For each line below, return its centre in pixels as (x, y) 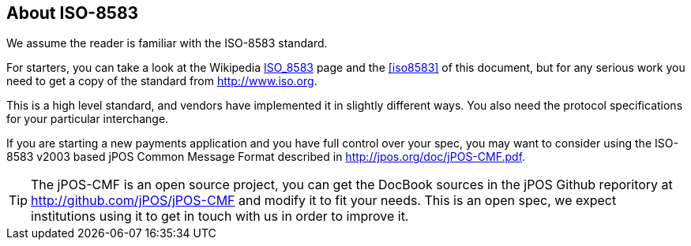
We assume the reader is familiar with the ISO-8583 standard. (167, 43)
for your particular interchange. (88, 119)
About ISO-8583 (73, 13)
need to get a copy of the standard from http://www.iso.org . (162, 81)
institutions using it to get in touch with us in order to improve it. (220, 216)
